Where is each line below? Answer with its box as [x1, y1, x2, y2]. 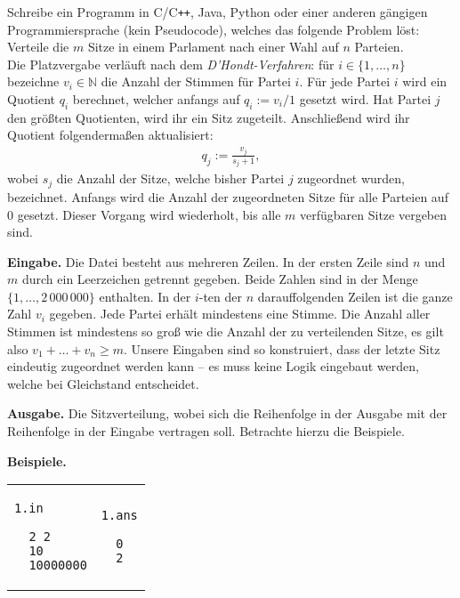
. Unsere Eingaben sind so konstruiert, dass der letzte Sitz [123, 339, 440, 358]
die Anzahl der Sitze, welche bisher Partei [56, 169, 285, 188]
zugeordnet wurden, [297, 169, 405, 188]
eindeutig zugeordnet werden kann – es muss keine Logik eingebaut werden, [7, 357, 419, 376]
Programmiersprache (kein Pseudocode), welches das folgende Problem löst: [7, 20, 420, 38]
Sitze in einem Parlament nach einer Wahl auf [87, 37, 339, 56]
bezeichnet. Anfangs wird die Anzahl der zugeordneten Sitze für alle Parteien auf [7, 187, 448, 206]
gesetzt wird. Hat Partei [299, 90, 432, 109]
